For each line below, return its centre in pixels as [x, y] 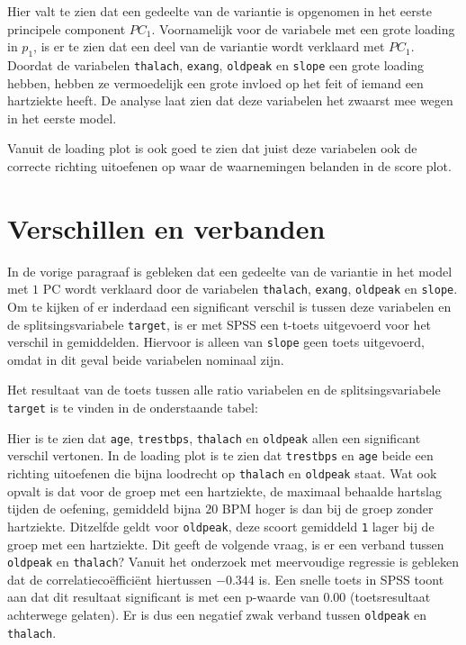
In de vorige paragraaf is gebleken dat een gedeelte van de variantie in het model [230, 271]
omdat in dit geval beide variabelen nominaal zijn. [146, 359]
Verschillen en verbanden [166, 227]
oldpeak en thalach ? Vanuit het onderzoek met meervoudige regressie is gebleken [233, 562]
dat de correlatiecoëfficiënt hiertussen [110, 579]
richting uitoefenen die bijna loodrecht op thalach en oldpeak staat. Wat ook [222, 473]
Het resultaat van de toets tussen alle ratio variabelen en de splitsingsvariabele [224, 390]
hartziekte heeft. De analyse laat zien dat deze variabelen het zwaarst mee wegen [230, 100]
